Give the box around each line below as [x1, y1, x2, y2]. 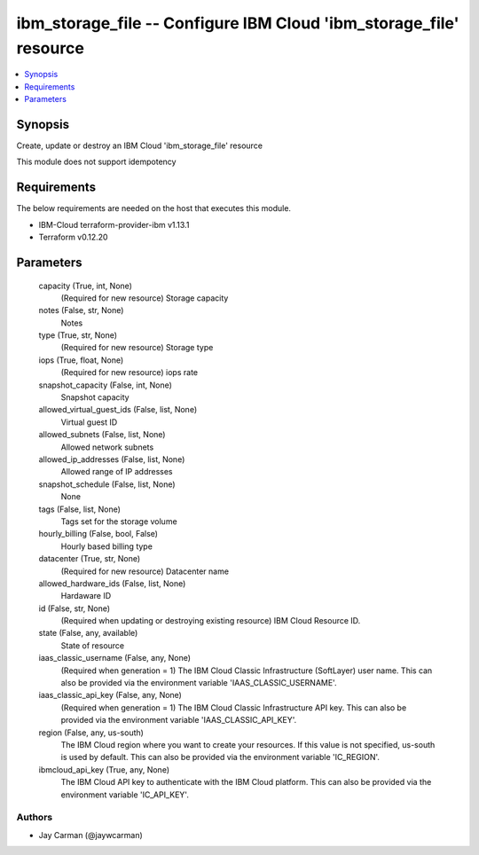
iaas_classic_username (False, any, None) [38, 653, 191, 663]
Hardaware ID [60, 591, 112, 601]
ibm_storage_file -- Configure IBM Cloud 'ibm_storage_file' [16, 13, 459, 33]
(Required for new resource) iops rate [60, 367, 199, 378]
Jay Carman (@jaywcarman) [38, 829, 144, 840]
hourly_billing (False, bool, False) [38, 529, 159, 539]
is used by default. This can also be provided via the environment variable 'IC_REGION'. [60, 752, 381, 763]
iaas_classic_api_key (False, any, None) [38, 690, 182, 701]
